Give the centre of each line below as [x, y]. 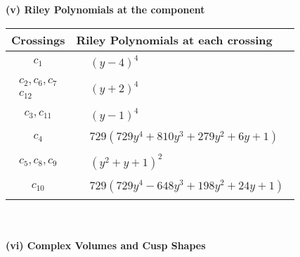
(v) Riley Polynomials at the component [105, 9]
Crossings [38, 39]
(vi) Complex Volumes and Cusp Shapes [106, 245]
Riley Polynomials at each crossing [174, 39]
